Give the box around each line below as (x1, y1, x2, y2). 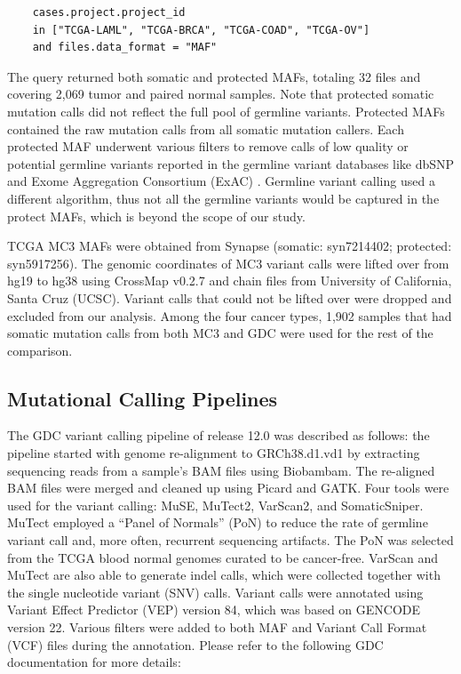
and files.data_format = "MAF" (32, 41, 218, 54)
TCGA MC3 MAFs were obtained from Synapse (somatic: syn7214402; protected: (7, 237, 452, 255)
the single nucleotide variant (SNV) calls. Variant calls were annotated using (7, 582, 424, 601)
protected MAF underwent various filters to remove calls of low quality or (7, 137, 409, 156)
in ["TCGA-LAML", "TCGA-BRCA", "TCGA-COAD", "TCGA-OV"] (32, 23, 370, 36)
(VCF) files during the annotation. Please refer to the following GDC (7, 635, 384, 654)
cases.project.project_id (32, 6, 186, 19)
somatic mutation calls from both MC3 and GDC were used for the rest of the (7, 324, 433, 342)
